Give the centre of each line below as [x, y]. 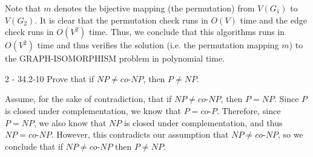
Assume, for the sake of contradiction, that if [88, 99]
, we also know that [70, 122]
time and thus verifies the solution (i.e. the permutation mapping [158, 45]
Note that [23, 8]
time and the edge [273, 20]
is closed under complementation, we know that [93, 110]
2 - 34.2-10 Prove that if [50, 78]
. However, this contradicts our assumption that [140, 134]
